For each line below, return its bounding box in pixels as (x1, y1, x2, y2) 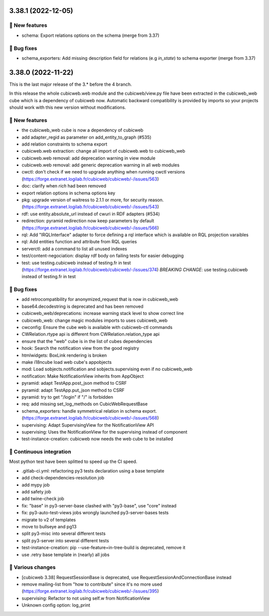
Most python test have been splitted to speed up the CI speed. (9, 459, 137, 464)
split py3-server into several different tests (21, 537, 109, 543)
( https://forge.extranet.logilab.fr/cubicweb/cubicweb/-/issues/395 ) (21, 588, 159, 594)
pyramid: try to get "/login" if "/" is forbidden (21, 394, 113, 400)
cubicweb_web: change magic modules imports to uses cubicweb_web (21, 317, 168, 323)
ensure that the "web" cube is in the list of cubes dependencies (21, 338, 152, 344)
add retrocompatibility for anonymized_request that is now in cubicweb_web (21, 297, 179, 303)
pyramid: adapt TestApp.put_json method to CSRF (21, 387, 125, 393)
